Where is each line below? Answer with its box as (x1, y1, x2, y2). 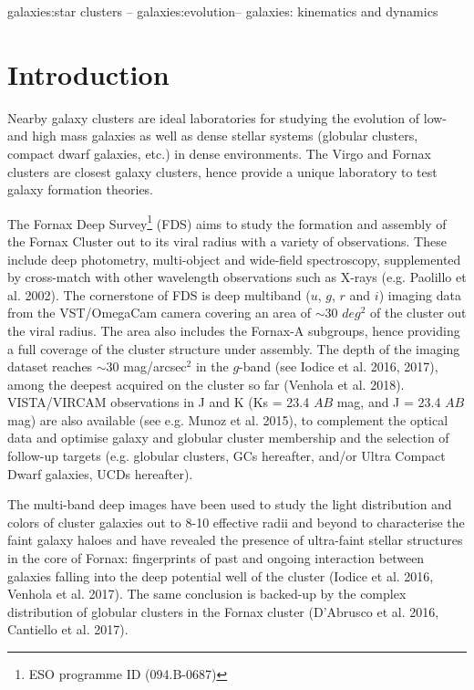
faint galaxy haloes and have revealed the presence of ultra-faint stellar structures (7, 530, 463, 549)
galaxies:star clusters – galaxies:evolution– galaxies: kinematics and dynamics (7, 2, 438, 20)
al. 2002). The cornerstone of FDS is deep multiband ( (7, 285, 311, 304)
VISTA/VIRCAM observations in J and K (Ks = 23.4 (7, 392, 310, 412)
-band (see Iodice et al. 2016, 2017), (239, 357, 438, 376)
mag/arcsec (123, 357, 187, 376)
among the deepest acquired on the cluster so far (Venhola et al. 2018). (7, 374, 405, 393)
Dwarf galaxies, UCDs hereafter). (7, 464, 193, 483)
